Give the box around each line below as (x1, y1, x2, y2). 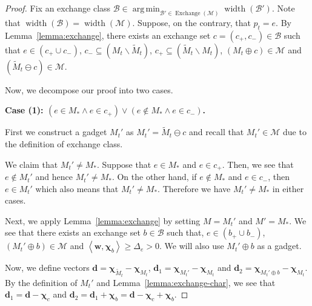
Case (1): (5, 104, 44, 116)
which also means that (35, 182, 119, 195)
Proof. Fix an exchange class (5, 2, 111, 14)
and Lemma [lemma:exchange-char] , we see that (96, 276, 276, 288)
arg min (132, 5, 160, 13)
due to (282, 125, 307, 138)
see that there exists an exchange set (5, 226, 141, 239)
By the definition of (5, 276, 78, 288)
